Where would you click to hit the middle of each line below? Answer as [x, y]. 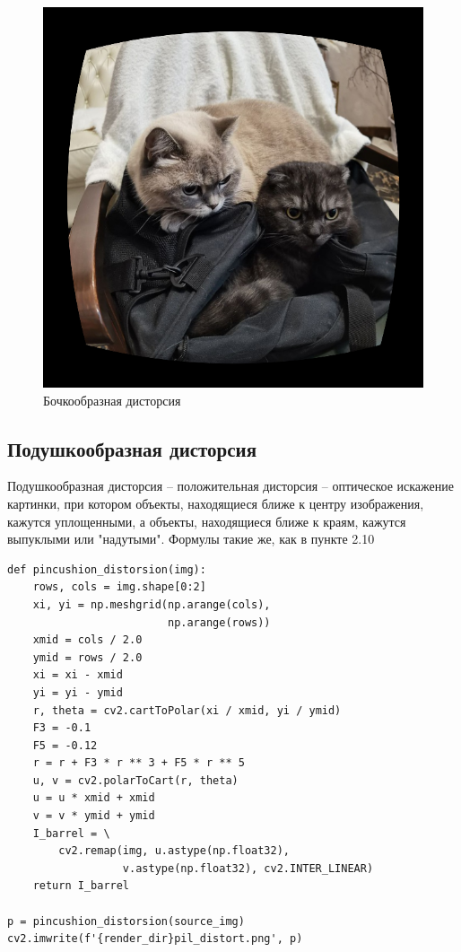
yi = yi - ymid [78, 692]
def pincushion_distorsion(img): [107, 569]
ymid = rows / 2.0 [87, 657]
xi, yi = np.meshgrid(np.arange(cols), [152, 604]
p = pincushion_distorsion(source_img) [126, 921]
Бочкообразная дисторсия [112, 400]
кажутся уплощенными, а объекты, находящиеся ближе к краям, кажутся [207, 521]
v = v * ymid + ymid [94, 816]
